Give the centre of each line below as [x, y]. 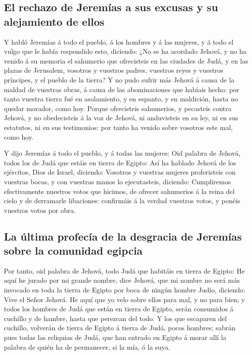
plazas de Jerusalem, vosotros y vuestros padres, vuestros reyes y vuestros [114, 70]
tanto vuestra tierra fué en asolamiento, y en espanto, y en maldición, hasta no [121, 99]
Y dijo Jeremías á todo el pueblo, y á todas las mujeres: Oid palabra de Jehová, [122, 153]
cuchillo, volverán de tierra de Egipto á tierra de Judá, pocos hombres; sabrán [120, 328]
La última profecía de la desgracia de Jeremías [123, 236]
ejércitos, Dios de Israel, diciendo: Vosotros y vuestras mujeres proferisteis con [120, 172]
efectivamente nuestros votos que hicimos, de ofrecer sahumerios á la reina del [119, 191]
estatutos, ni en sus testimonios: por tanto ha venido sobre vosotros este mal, [118, 127]
